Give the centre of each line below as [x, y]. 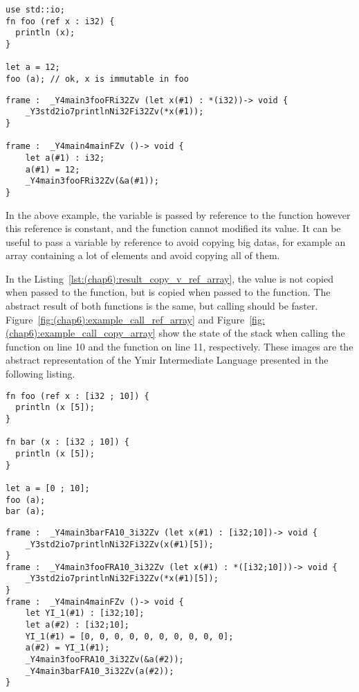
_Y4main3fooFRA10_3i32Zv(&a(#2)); [104, 660]
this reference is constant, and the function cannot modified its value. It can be [173, 228]
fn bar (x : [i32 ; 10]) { [67, 442]
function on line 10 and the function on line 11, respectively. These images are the [179, 346]
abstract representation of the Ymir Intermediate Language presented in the [167, 360]
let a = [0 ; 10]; [48, 488]
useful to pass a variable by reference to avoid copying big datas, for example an [176, 241]
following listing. [40, 374]
